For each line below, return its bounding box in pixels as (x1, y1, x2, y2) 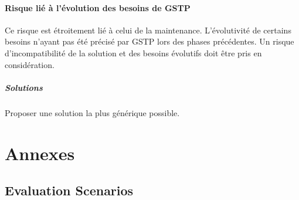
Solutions (5, 81, 43, 93)
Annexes (5, 141, 75, 165)
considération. (5, 58, 55, 70)
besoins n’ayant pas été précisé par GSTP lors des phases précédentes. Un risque (5, 35, 294, 48)
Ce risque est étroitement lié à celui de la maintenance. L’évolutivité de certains (5, 23, 291, 36)
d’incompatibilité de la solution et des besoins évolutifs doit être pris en (5, 46, 262, 59)
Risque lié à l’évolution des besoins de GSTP (5, 1, 191, 13)
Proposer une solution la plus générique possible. (5, 106, 180, 118)
